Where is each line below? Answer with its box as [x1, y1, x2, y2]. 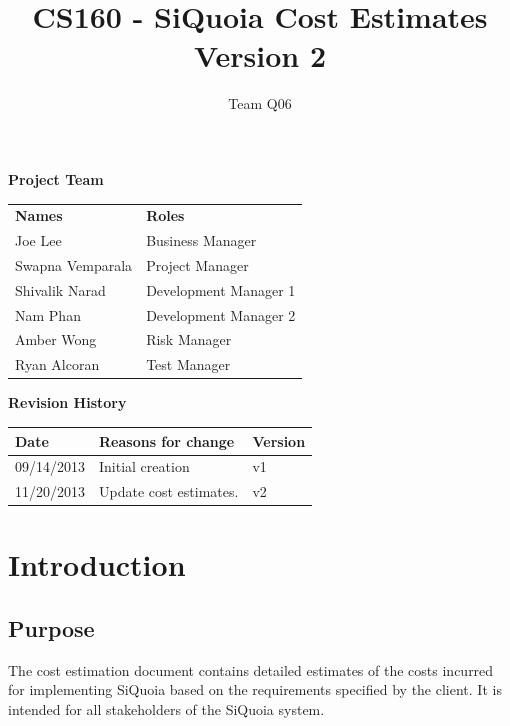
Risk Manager [146, 329, 232, 350]
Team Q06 [228, 93, 292, 114]
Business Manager [146, 230, 257, 251]
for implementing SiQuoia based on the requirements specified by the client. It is [8, 679, 502, 700]
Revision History [8, 392, 127, 413]
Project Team [8, 168, 104, 189]
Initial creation [99, 456, 190, 477]
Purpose [8, 613, 95, 644]
